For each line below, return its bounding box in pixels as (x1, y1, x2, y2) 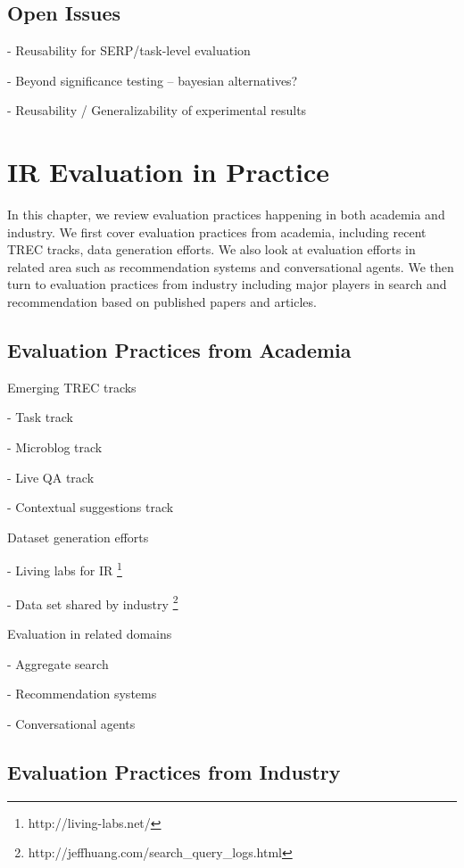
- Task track (7, 408, 73, 426)
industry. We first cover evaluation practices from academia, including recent (7, 222, 427, 241)
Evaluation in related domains (7, 624, 172, 642)
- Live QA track (7, 467, 95, 486)
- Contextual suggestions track (7, 498, 174, 517)
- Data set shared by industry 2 (7, 591, 178, 613)
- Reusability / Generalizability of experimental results (7, 101, 307, 120)
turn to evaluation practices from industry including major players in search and (7, 275, 447, 293)
